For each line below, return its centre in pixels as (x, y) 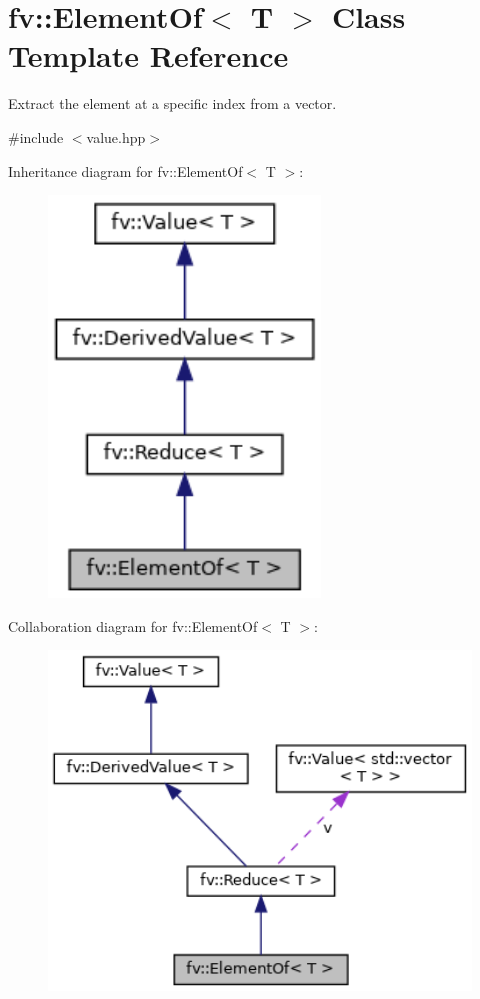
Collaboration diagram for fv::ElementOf (133, 625)
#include (36, 136)
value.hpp (116, 136)
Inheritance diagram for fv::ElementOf (125, 170)
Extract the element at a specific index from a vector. (172, 103)
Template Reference (148, 55)
